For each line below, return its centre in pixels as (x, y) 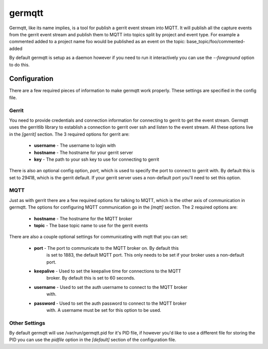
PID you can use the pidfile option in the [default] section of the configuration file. (93, 340)
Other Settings (27, 323)
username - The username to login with (75, 145)
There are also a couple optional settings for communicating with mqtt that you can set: (99, 237)
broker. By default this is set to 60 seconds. (91, 278)
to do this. (19, 65)
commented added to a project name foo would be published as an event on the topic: (97, 42)
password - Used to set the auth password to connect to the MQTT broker (110, 303)
